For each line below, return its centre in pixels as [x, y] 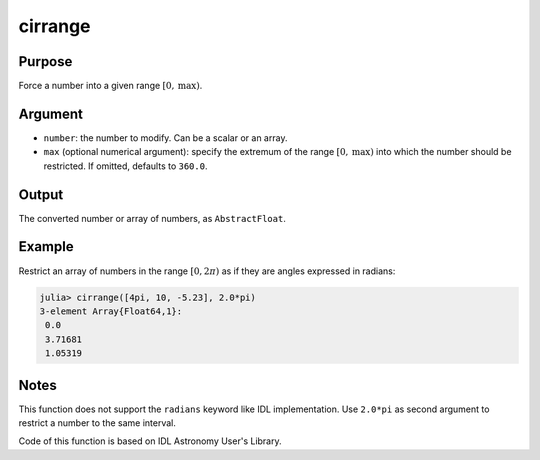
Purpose [45, 61]
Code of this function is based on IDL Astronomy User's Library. [150, 441]
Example [46, 246]
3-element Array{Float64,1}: [111, 311]
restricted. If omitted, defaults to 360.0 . [125, 166]
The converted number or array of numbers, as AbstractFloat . [152, 218]
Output [41, 194]
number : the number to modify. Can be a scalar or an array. [165, 137]
